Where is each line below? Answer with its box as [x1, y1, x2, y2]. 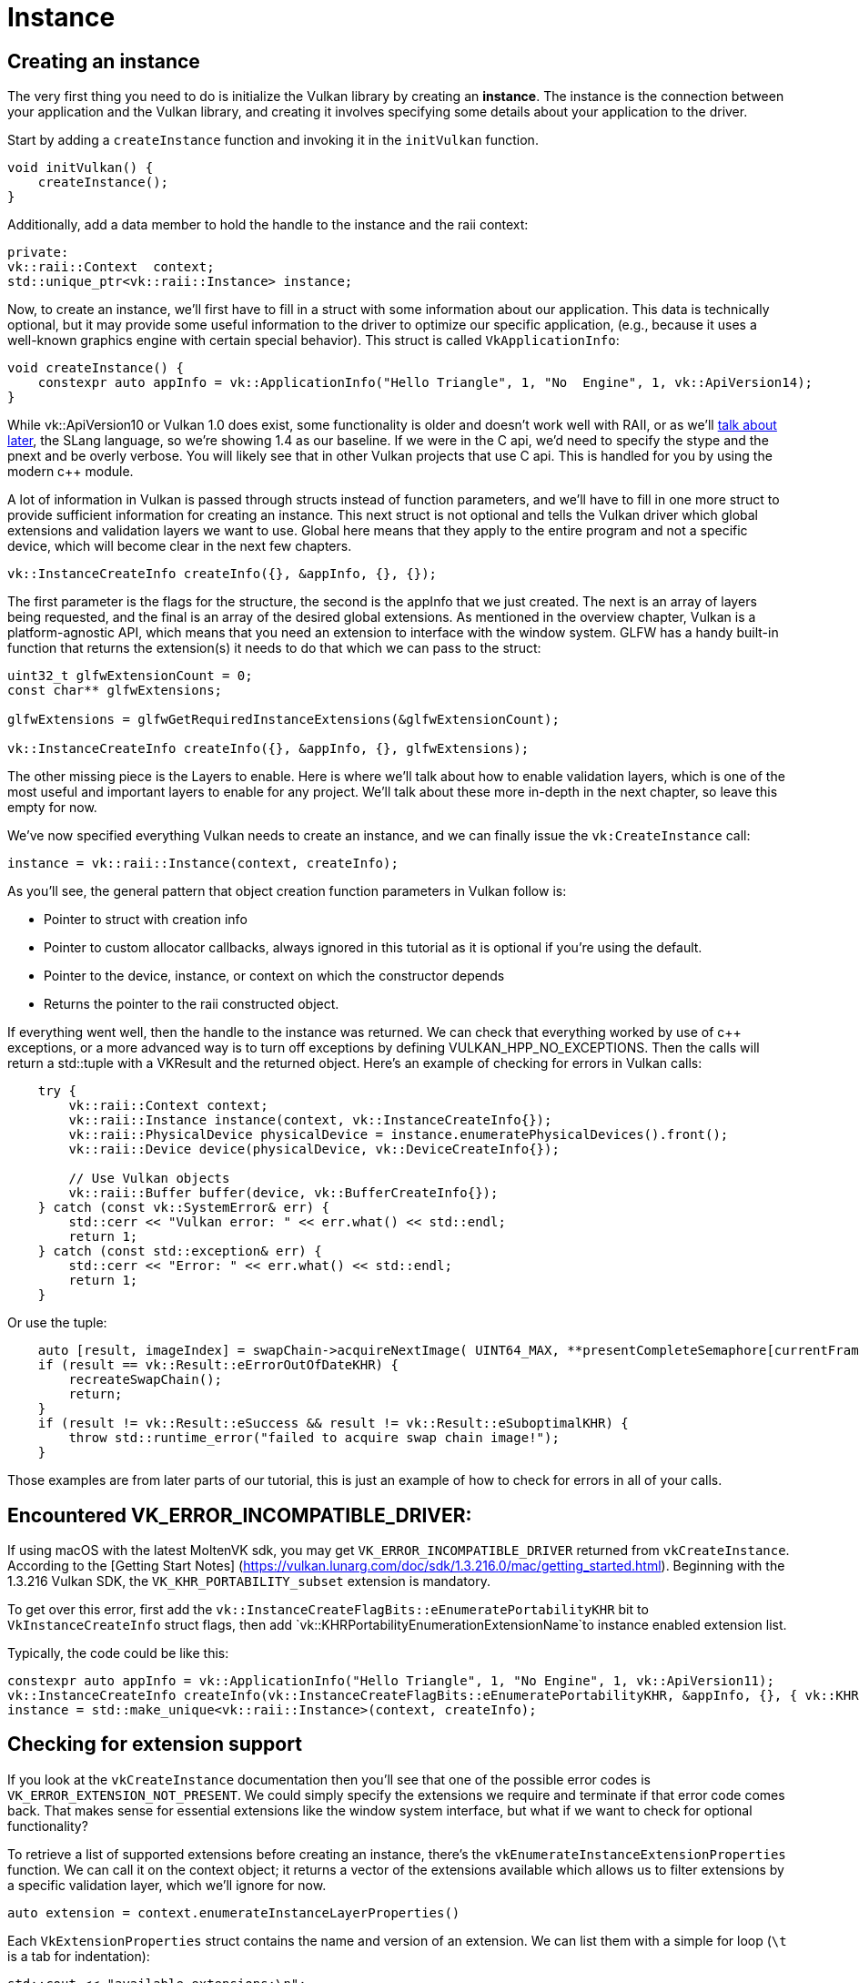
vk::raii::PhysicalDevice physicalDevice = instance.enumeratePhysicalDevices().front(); [68, 1127, 729, 1143]
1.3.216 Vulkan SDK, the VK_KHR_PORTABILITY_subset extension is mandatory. [7, 1573, 490, 1590]
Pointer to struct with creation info [44, 911, 248, 928]
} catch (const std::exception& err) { [37, 1244, 322, 1259]
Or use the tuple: [7, 1315, 107, 1331]
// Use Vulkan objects [68, 1171, 230, 1186]
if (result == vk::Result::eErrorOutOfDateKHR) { [37, 1358, 399, 1373]
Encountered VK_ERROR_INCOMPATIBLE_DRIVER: [7, 1503, 472, 1527]
